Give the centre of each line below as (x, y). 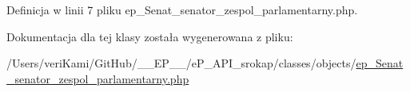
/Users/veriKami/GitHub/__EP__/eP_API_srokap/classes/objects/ (181, 63)
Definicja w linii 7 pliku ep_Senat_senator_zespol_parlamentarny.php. (182, 10)
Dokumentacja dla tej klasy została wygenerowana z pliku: (150, 36)
